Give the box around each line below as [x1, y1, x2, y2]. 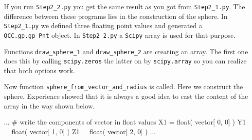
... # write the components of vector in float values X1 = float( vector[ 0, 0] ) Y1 [4, 117, 246, 127]
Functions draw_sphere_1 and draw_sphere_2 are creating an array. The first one [4, 46, 248, 56]
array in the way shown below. [4, 100, 95, 110]
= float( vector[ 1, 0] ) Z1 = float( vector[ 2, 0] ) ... [4, 126, 156, 136]
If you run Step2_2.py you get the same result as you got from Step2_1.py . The [4, 1, 245, 11]
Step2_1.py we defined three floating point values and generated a [4, 20, 202, 31]
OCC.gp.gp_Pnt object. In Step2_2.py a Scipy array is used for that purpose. [4, 30, 235, 40]
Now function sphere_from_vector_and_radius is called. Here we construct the [4, 81, 243, 92]
